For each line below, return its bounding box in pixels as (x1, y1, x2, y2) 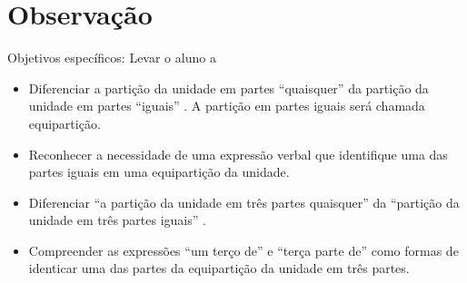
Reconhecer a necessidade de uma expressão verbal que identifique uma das (28, 144, 448, 163)
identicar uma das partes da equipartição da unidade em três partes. (28, 259, 410, 278)
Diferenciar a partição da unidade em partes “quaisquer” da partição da (28, 78, 429, 97)
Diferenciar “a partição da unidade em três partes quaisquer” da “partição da (28, 192, 460, 211)
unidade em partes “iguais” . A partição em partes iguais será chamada (28, 96, 425, 115)
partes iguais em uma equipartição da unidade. (28, 162, 290, 181)
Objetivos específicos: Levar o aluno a (7, 48, 216, 67)
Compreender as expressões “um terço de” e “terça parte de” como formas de (28, 240, 459, 259)
